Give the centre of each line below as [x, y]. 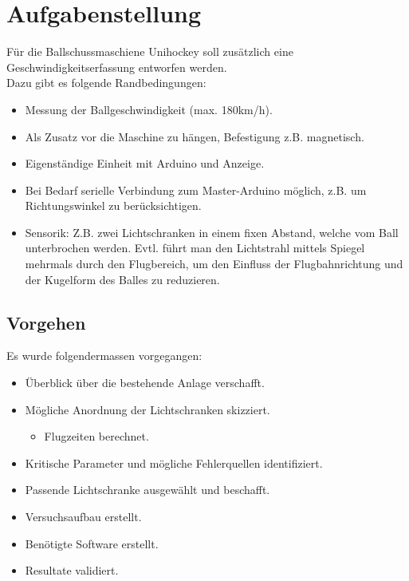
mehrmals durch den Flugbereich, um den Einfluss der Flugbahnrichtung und [214, 264]
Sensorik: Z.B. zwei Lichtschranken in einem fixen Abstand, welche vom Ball [212, 232]
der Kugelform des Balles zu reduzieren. [122, 279]
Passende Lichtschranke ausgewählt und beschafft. [147, 490]
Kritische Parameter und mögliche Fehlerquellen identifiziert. [174, 462]
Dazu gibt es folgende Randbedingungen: [106, 83]
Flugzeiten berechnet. [96, 436]
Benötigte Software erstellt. [92, 543]
